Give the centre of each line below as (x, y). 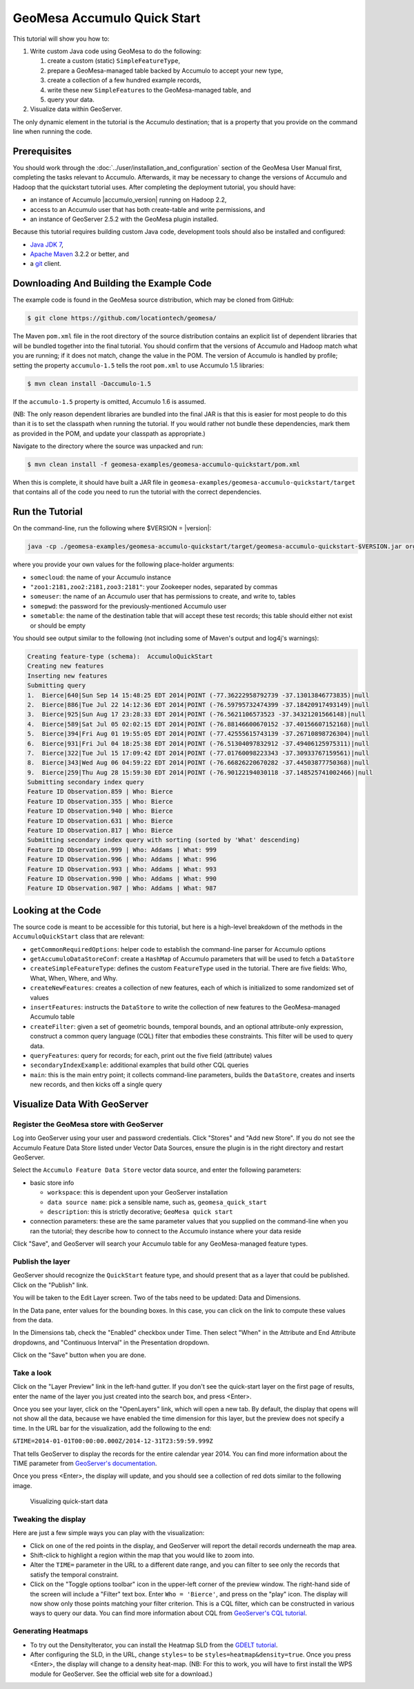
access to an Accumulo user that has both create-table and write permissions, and (148, 209)
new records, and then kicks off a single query (96, 1085)
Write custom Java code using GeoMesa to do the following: (116, 51)
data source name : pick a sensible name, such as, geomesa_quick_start (157, 1202)
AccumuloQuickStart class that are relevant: (79, 936)
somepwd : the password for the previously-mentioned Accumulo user (128, 606)
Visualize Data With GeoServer (81, 1104)
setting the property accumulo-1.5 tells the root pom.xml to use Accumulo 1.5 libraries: (139, 365)
